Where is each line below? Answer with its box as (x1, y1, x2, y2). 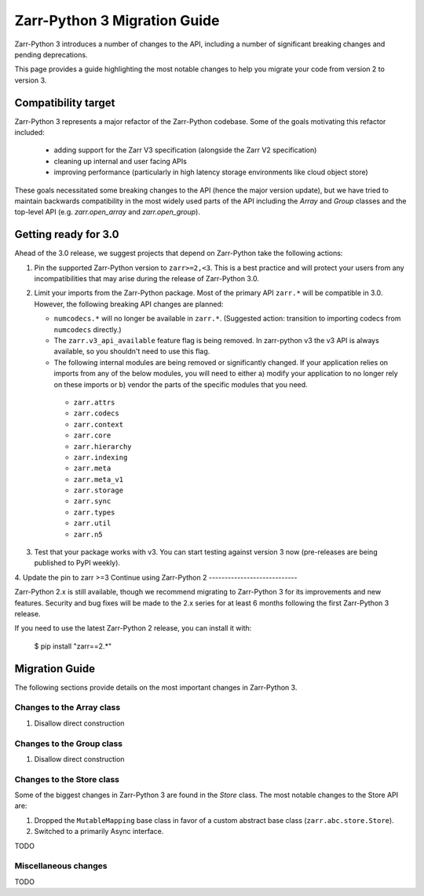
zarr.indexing (73, 452, 128, 462)
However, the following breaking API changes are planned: (34, 299, 224, 309)
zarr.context (73, 420, 124, 429)
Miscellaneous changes (14, 861, 108, 872)
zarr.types (73, 507, 115, 517)
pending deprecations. (14, 49, 88, 59)
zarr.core (73, 431, 111, 440)
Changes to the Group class (14, 738, 123, 749)
